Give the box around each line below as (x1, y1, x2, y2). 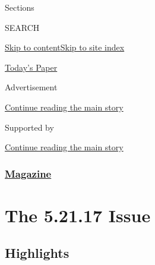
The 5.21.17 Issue (5, 203, 151, 227)
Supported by (5, 121, 54, 133)
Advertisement (5, 81, 58, 93)
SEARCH (5, 21, 40, 33)
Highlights (5, 244, 69, 262)
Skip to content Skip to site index (5, 41, 125, 53)
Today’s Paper (5, 61, 58, 73)
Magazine (5, 166, 52, 181)
